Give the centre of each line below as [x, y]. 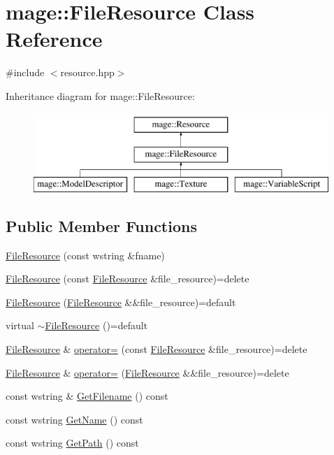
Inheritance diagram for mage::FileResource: [100, 95]
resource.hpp [87, 72]
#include [25, 72]
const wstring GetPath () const [72, 443]
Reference [54, 39]
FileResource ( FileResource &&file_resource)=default [121, 302]
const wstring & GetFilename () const [87, 396]
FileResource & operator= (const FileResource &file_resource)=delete [157, 349]
